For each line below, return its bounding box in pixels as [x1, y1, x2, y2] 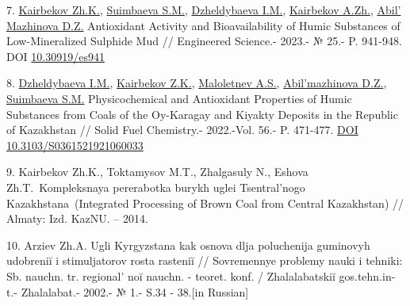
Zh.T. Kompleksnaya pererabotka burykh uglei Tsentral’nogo [6, 178, 305, 195]
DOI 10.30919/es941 [6, 48, 105, 64]
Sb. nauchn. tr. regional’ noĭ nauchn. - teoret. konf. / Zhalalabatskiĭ [6, 267, 335, 284]
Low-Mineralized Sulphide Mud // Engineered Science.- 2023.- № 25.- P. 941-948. [6, 33, 402, 49]
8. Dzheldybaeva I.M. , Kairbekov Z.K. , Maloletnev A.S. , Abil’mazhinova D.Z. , [6, 75, 387, 91]
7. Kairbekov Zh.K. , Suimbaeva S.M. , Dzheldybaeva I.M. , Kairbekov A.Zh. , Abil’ [6, 2, 401, 17]
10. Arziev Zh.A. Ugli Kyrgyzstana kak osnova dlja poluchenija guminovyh [6, 236, 370, 253]
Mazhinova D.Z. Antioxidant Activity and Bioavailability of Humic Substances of [6, 17, 400, 33]
